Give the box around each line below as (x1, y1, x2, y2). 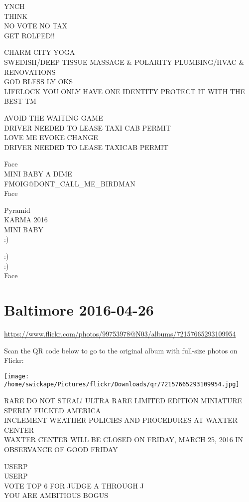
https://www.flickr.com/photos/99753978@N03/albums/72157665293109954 (4, 328, 236, 338)
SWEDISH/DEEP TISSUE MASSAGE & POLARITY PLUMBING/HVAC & (4, 56, 245, 67)
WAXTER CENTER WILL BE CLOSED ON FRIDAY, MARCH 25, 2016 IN (4, 434, 243, 445)
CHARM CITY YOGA (4, 47, 75, 57)
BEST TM (4, 96, 36, 106)
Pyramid (4, 204, 30, 215)
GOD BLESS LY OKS (4, 76, 73, 87)
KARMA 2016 (4, 214, 48, 225)
